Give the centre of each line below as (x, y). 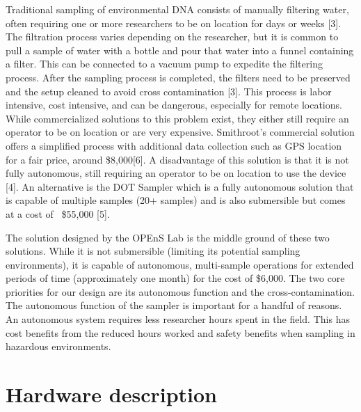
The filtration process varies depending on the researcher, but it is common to (172, 37)
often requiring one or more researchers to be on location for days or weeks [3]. (174, 23)
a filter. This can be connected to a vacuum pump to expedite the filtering (164, 64)
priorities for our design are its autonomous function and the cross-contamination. (180, 291)
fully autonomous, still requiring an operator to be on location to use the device (176, 173)
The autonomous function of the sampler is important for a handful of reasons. (174, 305)
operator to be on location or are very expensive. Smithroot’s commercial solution (180, 132)
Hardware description (111, 394)
